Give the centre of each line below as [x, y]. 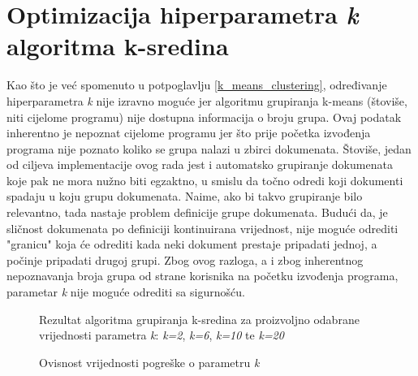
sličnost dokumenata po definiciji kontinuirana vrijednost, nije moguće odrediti [203, 228]
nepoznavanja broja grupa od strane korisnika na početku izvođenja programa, [203, 276]
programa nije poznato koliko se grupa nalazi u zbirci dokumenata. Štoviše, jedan [209, 148]
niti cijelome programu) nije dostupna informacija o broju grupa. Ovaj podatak [204, 117]
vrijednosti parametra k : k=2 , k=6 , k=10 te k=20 [162, 335]
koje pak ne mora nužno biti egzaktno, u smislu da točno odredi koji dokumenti [205, 180]
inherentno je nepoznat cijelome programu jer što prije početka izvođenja [189, 133]
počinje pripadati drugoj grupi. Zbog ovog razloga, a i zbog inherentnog [185, 259]
